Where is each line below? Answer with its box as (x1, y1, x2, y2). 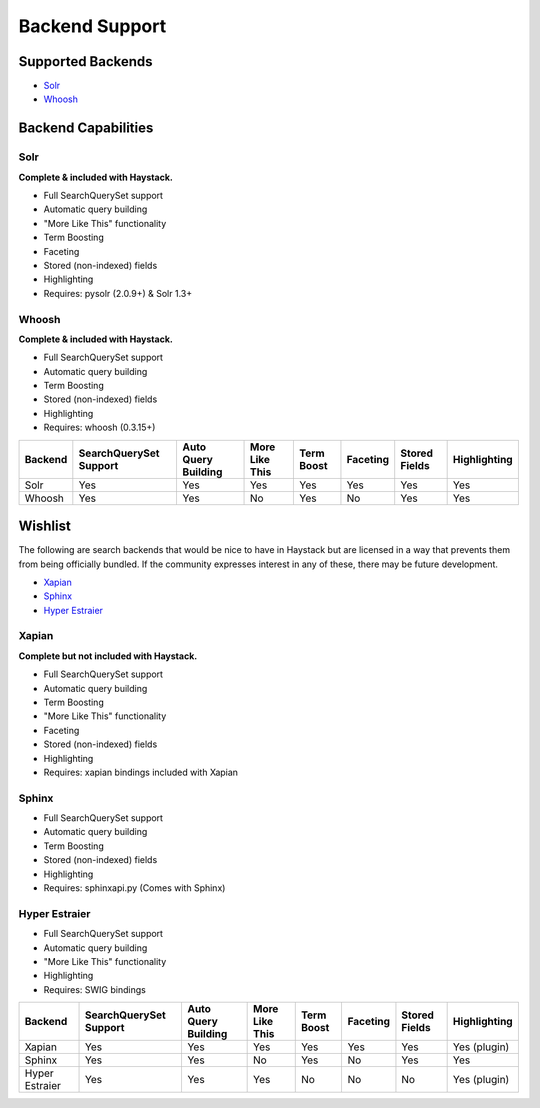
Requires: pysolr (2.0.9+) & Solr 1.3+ (43, 287, 193, 299)
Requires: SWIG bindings (43, 983, 147, 995)
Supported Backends (18, 53, 154, 70)
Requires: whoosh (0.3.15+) (43, 421, 156, 434)
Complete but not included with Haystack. (18, 650, 198, 662)
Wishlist (18, 518, 72, 535)
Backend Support (18, 15, 167, 37)
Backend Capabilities (18, 120, 154, 137)
